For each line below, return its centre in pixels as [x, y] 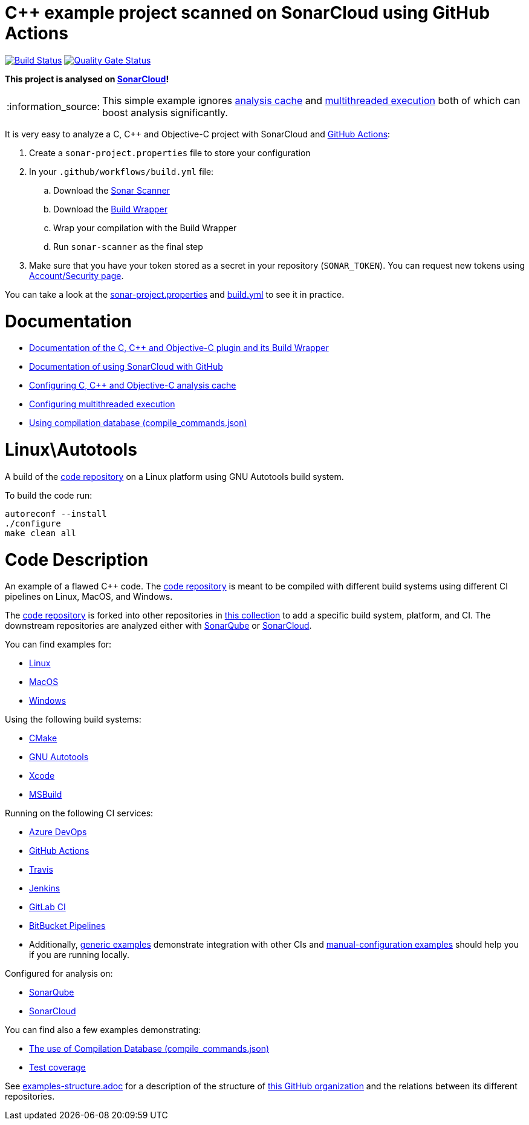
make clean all [41, 533]
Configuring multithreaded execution [102, 404]
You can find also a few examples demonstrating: [103, 1030]
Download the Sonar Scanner [112, 190]
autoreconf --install [56, 513]
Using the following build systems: [73, 720]
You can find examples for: [58, 644]
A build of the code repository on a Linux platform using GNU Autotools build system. [174, 476]
